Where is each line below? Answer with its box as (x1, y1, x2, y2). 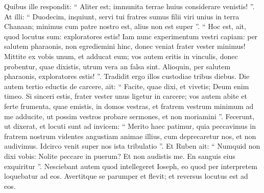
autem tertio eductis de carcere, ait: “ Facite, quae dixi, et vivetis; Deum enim (4, 80, 249, 91)
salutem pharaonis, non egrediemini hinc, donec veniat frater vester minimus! (4, 41, 246, 51)
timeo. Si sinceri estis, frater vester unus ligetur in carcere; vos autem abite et (4, 91, 247, 101)
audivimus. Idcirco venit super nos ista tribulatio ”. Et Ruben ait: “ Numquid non (4, 141, 260, 151)
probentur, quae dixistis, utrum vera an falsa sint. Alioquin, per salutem (4, 61, 231, 71)
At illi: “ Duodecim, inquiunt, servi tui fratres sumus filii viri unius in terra (4, 11, 239, 21)
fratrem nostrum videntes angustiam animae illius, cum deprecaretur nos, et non (4, 130, 256, 141)
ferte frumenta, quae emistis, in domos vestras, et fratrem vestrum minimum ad (4, 100, 254, 111)
